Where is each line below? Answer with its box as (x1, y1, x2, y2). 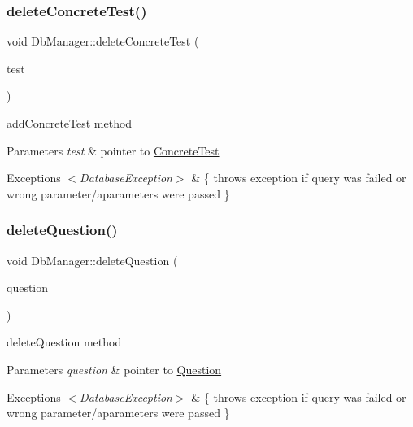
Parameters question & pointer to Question (7, 360, 222, 377)
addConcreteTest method (7, 115, 133, 131)
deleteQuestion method (7, 333, 122, 351)
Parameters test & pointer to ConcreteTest (7, 142, 220, 159)
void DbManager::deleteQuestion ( (7, 251, 178, 268)
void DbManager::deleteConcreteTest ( (7, 33, 199, 50)
